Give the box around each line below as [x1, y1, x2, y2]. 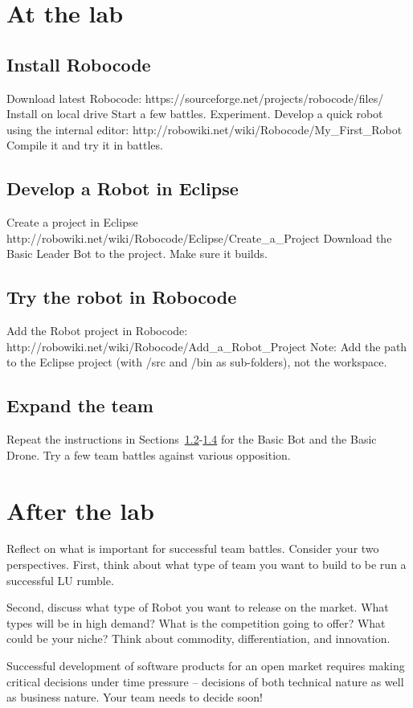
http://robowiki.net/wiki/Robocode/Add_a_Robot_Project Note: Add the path [6, 338, 407, 354]
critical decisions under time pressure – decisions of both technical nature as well [6, 673, 404, 690]
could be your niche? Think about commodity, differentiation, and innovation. [6, 630, 391, 647]
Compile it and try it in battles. [6, 137, 163, 153]
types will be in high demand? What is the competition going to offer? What [6, 614, 386, 631]
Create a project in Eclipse [6, 214, 138, 231]
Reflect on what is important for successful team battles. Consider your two [6, 540, 379, 557]
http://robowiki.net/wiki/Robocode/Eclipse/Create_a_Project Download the [6, 229, 392, 246]
